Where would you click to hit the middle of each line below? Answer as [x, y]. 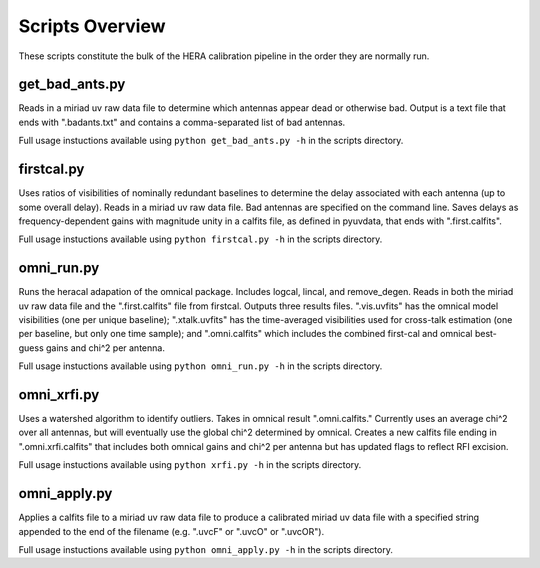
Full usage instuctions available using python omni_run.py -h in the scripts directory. [200, 366]
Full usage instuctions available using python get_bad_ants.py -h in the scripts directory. [211, 141]
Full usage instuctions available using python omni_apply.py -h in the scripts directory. [206, 549]
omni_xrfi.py [59, 394]
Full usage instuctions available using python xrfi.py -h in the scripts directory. [190, 465]
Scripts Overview [92, 26]
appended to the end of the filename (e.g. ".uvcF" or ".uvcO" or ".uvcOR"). [171, 531]
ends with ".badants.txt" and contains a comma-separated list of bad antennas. [182, 122]
